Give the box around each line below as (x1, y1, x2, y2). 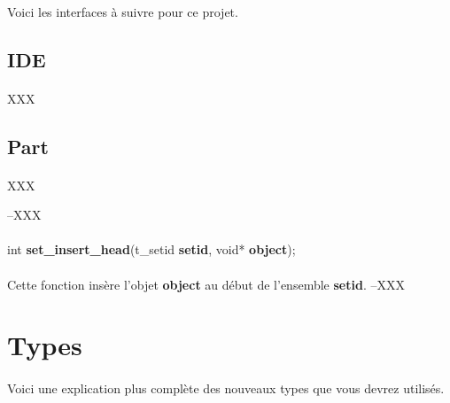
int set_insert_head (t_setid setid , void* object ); (7, 240, 296, 259)
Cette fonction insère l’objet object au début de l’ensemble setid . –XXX (7, 275, 405, 293)
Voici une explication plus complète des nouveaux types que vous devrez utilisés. (7, 379, 445, 398)
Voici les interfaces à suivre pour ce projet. (7, 2, 238, 20)
